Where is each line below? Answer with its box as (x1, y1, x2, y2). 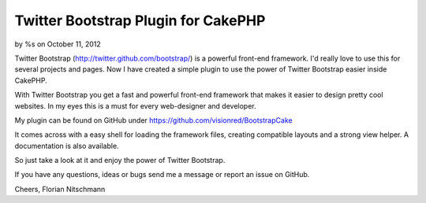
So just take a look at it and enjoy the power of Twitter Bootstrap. (14, 156, 226, 165)
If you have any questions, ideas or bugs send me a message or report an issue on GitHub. (14, 170, 310, 179)
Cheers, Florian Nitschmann (14, 184, 106, 194)
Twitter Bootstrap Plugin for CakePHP (14, 12, 266, 29)
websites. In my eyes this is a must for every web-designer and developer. (14, 101, 256, 110)
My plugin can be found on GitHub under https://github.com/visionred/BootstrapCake (14, 115, 293, 125)
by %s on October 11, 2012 (14, 39, 102, 49)
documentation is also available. (14, 141, 119, 150)
